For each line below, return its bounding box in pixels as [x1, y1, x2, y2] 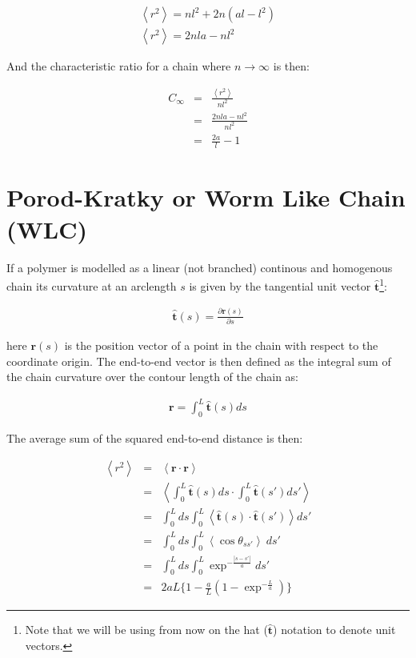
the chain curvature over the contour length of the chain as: [6, 368, 299, 385]
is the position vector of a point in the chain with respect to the [64, 337, 378, 354]
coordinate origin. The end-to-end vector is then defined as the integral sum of [6, 352, 391, 369]
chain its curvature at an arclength [6, 277, 177, 294]
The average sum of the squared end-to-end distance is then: [6, 430, 303, 447]
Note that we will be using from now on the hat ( [25, 621, 268, 638]
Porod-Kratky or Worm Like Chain [6, 181, 406, 214]
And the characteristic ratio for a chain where [6, 58, 231, 74]
